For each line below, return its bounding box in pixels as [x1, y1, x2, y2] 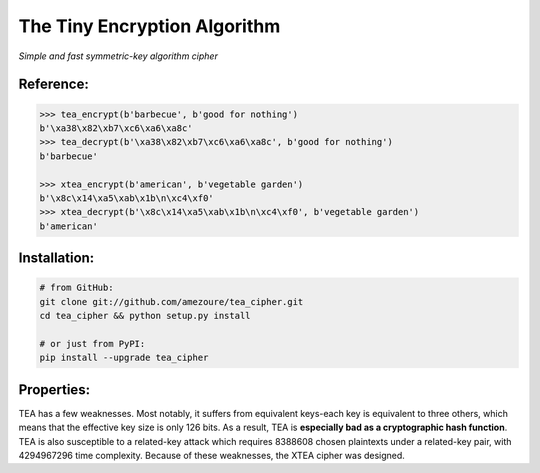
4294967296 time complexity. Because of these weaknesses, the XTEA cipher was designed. [18, 449, 405, 461]
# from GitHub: [39, 282, 114, 294]
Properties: [18, 381, 90, 398]
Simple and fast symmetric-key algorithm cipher [18, 50, 219, 62]
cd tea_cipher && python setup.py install [39, 310, 251, 322]
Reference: [18, 76, 89, 93]
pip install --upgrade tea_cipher [39, 352, 209, 364]
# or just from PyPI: [39, 338, 146, 349]
